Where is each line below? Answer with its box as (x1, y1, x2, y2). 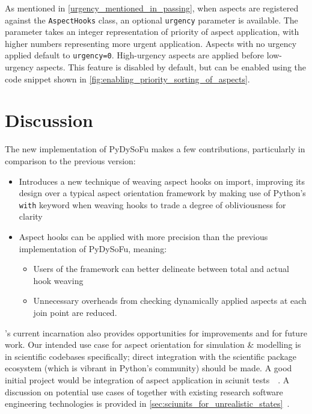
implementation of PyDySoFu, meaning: (19, 242, 167, 255)
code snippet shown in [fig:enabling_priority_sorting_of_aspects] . (5, 72, 250, 85)
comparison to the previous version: (5, 155, 136, 167)
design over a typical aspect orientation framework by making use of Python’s (19, 187, 306, 199)
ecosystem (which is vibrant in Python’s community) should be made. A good (5, 362, 292, 374)
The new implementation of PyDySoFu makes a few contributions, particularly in (5, 143, 305, 155)
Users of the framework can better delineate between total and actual (33, 262, 289, 275)
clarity (19, 210, 43, 223)
